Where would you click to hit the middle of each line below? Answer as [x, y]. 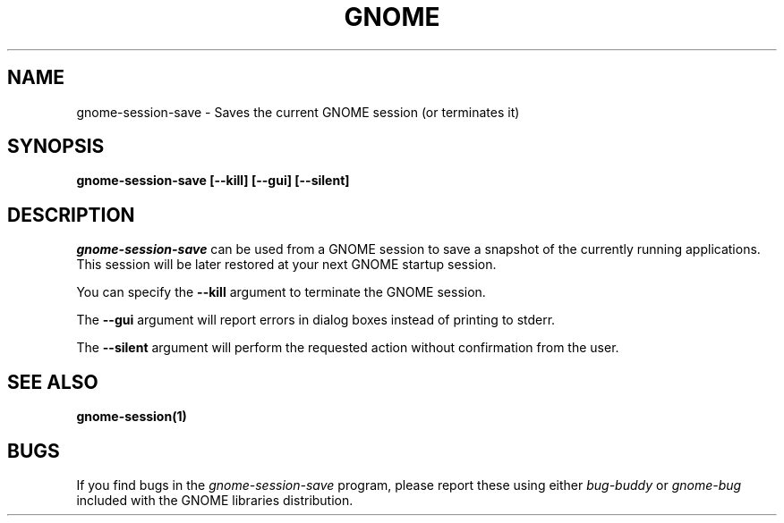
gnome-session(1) [132, 417]
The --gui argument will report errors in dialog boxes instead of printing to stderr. [316, 320]
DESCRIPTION [71, 215]
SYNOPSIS [56, 147]
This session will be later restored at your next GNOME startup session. [286, 265]
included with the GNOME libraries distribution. [215, 500]
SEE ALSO [53, 382]
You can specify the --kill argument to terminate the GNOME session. [281, 292]
